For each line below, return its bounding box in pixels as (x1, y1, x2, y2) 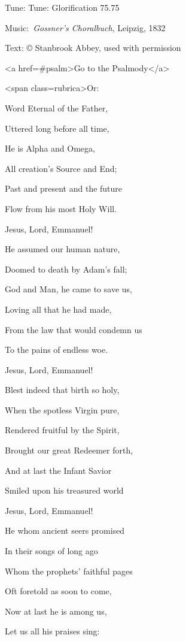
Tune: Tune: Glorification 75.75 (5, 1, 120, 13)
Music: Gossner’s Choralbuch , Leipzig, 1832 (5, 21, 166, 34)
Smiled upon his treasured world (5, 484, 124, 497)
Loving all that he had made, (5, 303, 112, 315)
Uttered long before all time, (5, 122, 109, 134)
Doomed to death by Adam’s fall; (5, 262, 127, 275)
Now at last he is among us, (5, 604, 107, 617)
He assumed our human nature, (5, 243, 120, 255)
